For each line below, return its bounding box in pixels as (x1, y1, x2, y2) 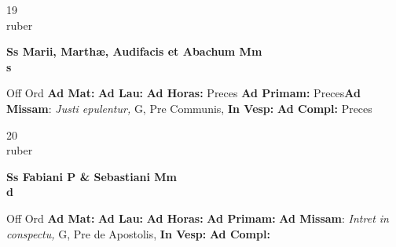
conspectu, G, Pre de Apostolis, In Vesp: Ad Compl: (6, 225, 270, 242)
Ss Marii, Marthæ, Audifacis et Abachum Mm (6, 43, 262, 60)
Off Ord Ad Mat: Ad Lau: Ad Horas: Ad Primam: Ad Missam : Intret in (6, 209, 389, 226)
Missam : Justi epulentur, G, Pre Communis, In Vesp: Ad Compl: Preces (6, 100, 372, 116)
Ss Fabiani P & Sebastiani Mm (6, 168, 178, 184)
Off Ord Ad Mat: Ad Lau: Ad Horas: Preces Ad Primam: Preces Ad (6, 85, 361, 101)
